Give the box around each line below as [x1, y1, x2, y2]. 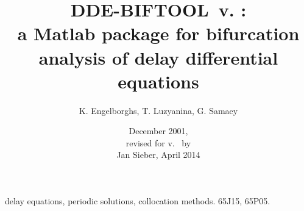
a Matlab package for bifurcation [17, 21, 300, 46]
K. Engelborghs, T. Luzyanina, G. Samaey [79, 104, 238, 116]
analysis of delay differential [38, 45, 278, 70]
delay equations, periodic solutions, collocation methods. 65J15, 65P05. [5, 195, 270, 207]
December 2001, [129, 124, 188, 137]
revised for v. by [125, 136, 191, 149]
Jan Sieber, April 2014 [116, 148, 200, 161]
